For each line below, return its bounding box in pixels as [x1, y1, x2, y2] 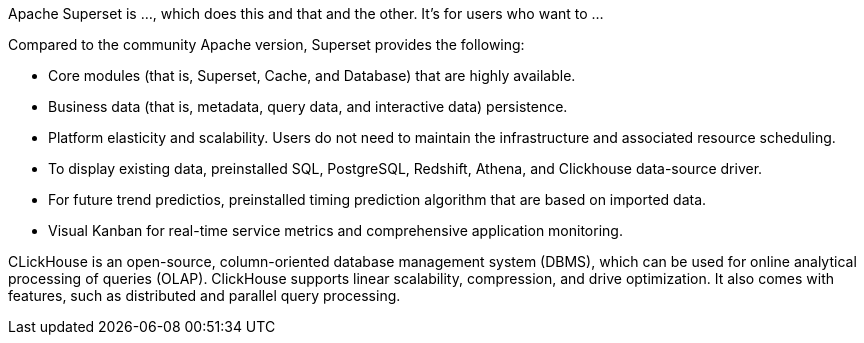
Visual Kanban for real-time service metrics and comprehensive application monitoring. [48, 222, 623, 239]
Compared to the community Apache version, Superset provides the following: [8, 36, 525, 53]
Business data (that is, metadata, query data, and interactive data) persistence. [48, 98, 568, 115]
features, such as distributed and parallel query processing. [8, 287, 401, 304]
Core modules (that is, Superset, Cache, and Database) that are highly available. [48, 67, 576, 84]
